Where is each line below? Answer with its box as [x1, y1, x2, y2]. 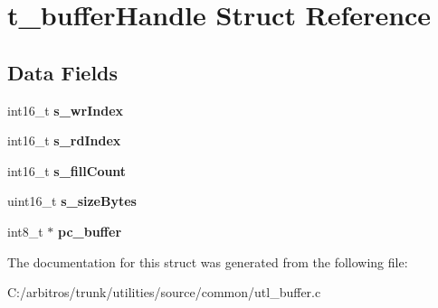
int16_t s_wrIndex [7, 100, 124, 119]
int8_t [7, 221, 43, 240]
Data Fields [7, 58, 119, 86]
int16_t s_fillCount [7, 161, 127, 180]
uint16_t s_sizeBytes [7, 191, 137, 210]
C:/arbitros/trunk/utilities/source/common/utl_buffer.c [7, 283, 321, 302]
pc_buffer [58, 221, 122, 240]
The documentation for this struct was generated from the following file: [7, 252, 408, 271]
